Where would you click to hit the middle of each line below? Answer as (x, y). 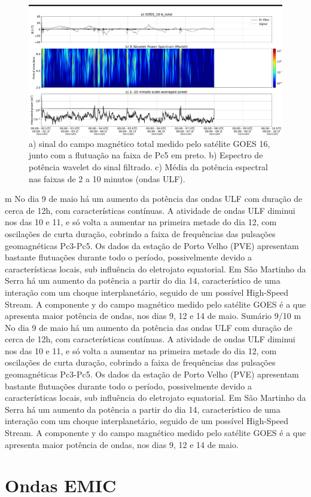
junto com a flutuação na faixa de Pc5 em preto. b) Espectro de (146, 155)
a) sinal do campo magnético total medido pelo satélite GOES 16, (150, 143)
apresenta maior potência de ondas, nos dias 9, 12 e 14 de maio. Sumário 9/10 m (153, 316)
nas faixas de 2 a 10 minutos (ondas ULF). (107, 178)
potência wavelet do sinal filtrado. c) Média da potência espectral (149, 166)
